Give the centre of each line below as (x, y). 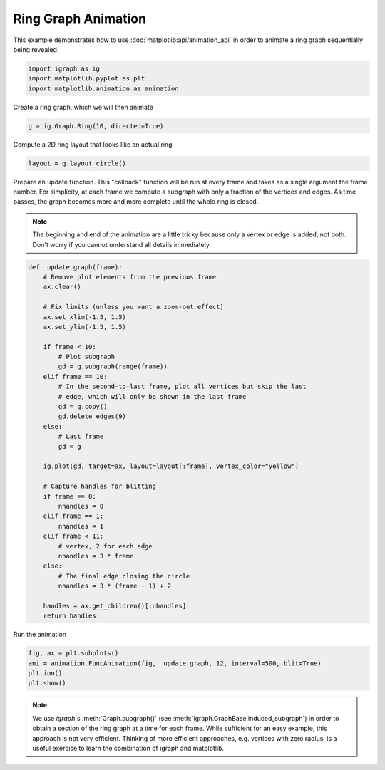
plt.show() (47, 683)
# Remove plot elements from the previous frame (130, 277)
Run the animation (40, 635)
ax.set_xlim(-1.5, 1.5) (84, 317)
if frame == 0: (70, 496)
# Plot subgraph (87, 357)
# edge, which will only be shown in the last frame (152, 396)
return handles (70, 616)
